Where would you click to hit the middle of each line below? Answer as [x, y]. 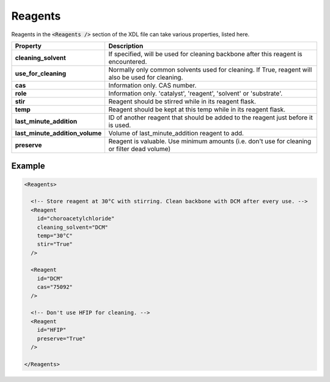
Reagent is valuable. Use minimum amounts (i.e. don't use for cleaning [210, 141]
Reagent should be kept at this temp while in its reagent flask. [197, 109]
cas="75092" [55, 287]
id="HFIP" [52, 330]
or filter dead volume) [140, 149]
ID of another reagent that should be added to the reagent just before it [211, 118]
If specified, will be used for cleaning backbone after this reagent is [205, 54]
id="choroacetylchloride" [76, 219]
